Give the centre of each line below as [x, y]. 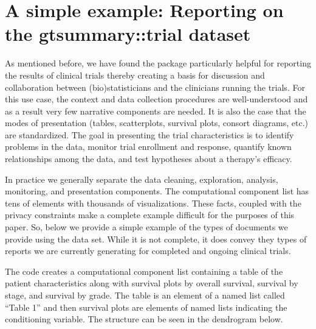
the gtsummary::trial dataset [128, 34]
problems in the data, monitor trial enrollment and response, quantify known [148, 147]
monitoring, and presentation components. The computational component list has [157, 191]
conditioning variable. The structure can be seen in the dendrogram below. [144, 319]
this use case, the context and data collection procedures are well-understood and [156, 99]
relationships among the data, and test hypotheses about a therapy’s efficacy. [149, 159]
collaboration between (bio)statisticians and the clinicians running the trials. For [155, 87]
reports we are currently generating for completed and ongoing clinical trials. [148, 251]
